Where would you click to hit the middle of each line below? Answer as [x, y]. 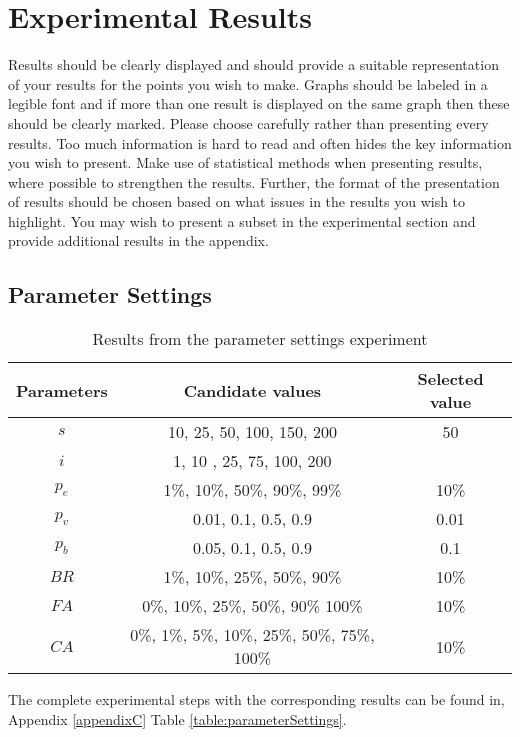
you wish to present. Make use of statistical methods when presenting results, [245, 162]
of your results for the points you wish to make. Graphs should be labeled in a [248, 83]
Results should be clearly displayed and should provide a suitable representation [253, 64]
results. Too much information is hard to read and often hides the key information [260, 142]
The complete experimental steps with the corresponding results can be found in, [256, 699]
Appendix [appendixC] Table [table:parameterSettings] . [177, 718]
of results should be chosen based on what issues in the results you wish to [237, 201]
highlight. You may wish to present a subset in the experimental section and [242, 220]
